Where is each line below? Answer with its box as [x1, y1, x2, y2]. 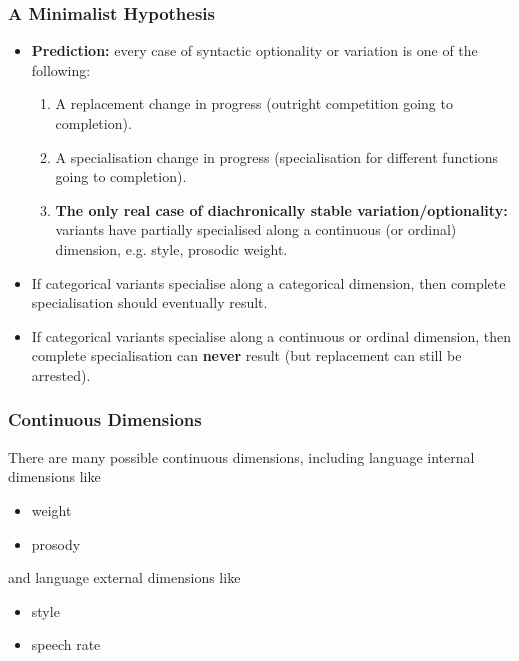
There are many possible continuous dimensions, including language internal [8, 446, 475, 467]
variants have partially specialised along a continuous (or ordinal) [55, 219, 457, 240]
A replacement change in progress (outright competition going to [55, 93, 453, 114]
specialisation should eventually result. [31, 292, 268, 313]
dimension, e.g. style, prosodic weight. [55, 238, 288, 259]
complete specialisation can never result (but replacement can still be [31, 345, 462, 366]
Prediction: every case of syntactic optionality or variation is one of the [31, 40, 478, 61]
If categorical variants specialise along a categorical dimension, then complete [31, 272, 506, 293]
